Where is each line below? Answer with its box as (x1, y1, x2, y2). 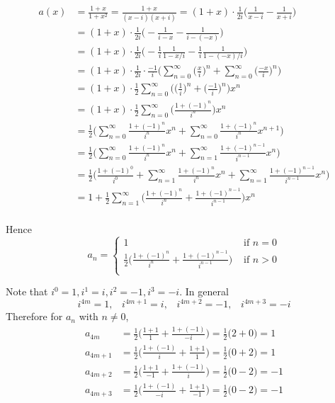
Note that (6, 284, 48, 299)
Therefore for (6, 309, 63, 324)
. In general (179, 284, 229, 299)
